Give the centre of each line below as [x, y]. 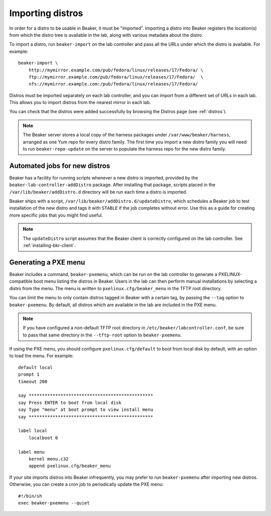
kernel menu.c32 [48, 459]
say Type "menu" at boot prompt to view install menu [86, 410]
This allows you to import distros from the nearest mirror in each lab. [80, 103]
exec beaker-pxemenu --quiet [54, 503]
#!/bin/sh [30, 496]
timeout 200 [33, 381]
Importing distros [46, 13]
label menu [32, 452]
